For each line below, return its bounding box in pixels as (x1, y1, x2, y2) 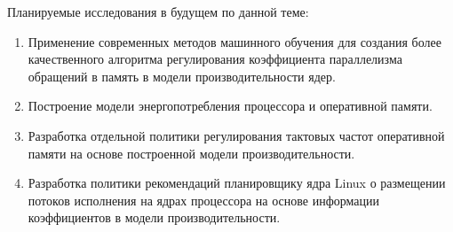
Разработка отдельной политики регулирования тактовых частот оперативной (28, 126, 445, 144)
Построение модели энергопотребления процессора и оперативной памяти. (28, 97, 433, 115)
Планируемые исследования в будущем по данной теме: (7, 3, 309, 20)
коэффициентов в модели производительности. (28, 208, 281, 227)
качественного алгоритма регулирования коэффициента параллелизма (28, 50, 402, 68)
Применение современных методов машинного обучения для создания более (28, 32, 441, 50)
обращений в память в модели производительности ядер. (28, 66, 336, 85)
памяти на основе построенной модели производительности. (28, 143, 355, 162)
